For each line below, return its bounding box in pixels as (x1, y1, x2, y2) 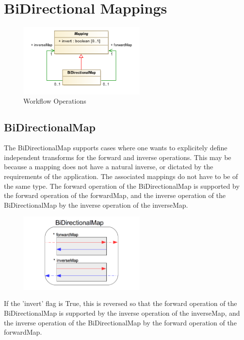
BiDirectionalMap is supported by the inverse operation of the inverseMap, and (4, 308, 240, 318)
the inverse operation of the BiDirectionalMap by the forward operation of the (4, 317, 237, 327)
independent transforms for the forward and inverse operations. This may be (4, 152, 231, 162)
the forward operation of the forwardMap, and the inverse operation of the (4, 190, 226, 200)
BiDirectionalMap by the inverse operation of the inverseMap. (4, 199, 188, 210)
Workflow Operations (23, 96, 86, 106)
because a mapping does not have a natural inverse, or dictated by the (4, 161, 213, 172)
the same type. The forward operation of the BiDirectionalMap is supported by (4, 180, 240, 191)
